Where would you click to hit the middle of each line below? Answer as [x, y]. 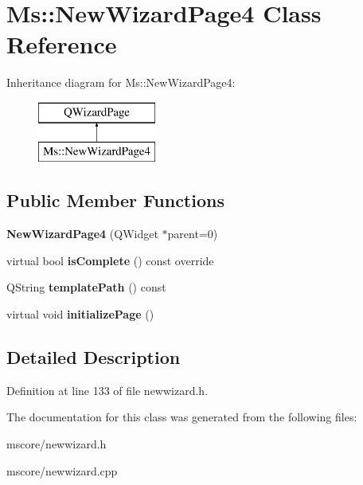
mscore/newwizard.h [57, 444]
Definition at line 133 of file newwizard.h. [107, 390]
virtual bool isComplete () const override [110, 260]
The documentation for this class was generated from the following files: [182, 417]
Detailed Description [94, 357]
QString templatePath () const [86, 287]
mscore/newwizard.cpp [62, 470]
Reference [62, 44]
